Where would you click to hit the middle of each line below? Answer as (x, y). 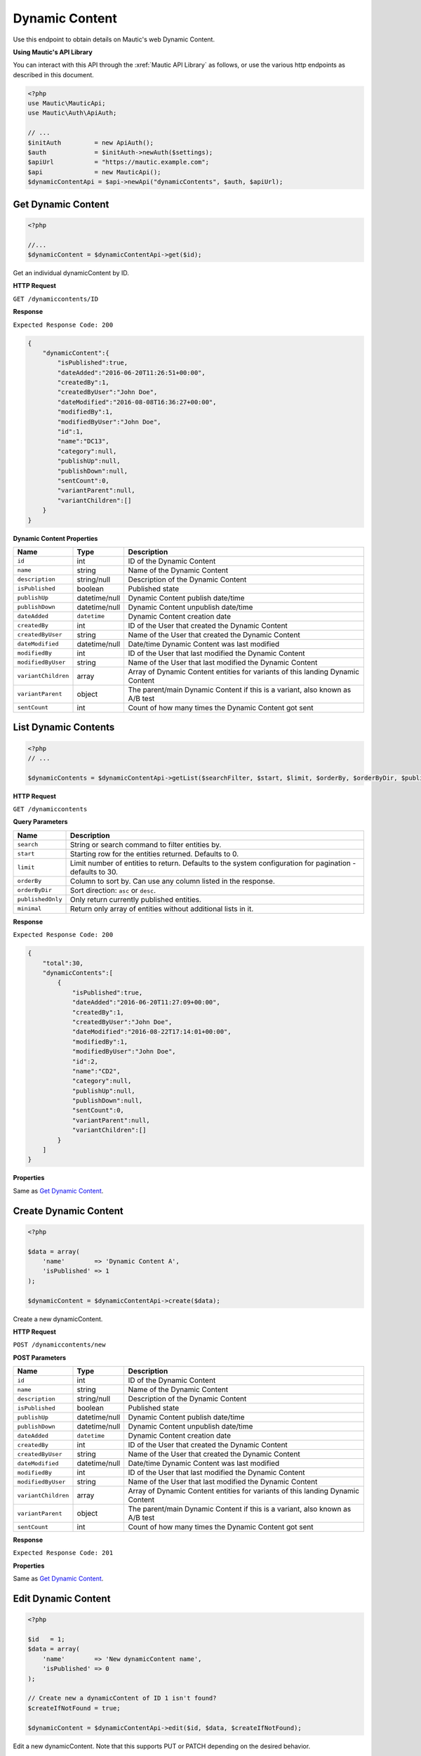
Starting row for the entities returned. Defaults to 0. (154, 853)
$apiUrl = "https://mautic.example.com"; (119, 162)
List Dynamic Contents (64, 727)
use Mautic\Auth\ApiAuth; (72, 113)
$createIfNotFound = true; (74, 1708)
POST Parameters (40, 1357)
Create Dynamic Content (68, 1211)
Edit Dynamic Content (62, 1599)
